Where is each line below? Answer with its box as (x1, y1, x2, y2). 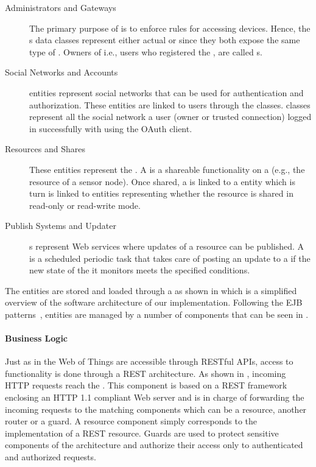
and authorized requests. (5, 451, 96, 463)
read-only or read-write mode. (29, 198, 141, 211)
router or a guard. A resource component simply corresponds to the (5, 415, 258, 427)
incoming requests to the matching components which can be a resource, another (5, 402, 307, 415)
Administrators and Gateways (5, 1, 116, 13)
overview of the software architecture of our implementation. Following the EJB (5, 296, 303, 309)
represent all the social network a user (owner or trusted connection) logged (29, 110, 312, 123)
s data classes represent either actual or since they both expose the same (29, 33, 300, 46)
